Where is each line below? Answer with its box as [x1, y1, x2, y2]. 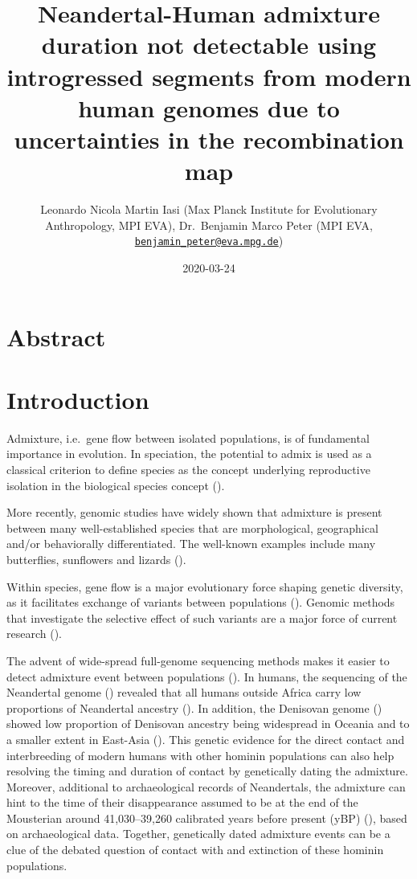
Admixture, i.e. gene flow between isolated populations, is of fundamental [6, 429, 370, 446]
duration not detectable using [41, 28, 377, 61]
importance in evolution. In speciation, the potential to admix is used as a [6, 445, 372, 462]
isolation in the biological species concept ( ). [6, 476, 225, 493]
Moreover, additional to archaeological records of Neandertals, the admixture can [6, 778, 406, 795]
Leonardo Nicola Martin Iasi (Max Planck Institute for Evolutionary [40, 201, 378, 218]
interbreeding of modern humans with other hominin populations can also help [6, 746, 395, 763]
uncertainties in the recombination [14, 122, 404, 155]
